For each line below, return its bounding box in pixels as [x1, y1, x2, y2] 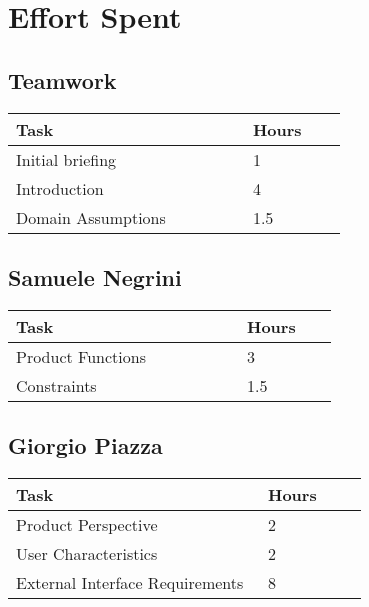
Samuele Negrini [8, 261, 182, 292]
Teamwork [8, 64, 117, 95]
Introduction [16, 176, 104, 200]
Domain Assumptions [16, 205, 166, 229]
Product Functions [16, 344, 146, 368]
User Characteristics [16, 541, 158, 565]
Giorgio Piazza [8, 430, 163, 461]
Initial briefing [16, 147, 117, 171]
